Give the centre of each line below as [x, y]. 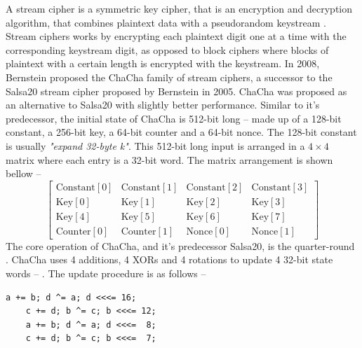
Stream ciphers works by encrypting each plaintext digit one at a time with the [176, 36]
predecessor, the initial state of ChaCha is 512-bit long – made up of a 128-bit [174, 118]
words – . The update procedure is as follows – [106, 273]
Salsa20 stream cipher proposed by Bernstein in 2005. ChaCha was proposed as [176, 91]
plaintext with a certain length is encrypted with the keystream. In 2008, [163, 63]
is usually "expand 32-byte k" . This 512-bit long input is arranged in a [155, 145]
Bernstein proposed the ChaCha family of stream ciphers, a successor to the [169, 77]
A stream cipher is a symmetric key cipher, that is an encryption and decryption [179, 8]
